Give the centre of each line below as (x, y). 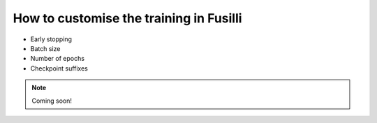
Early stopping (51, 39)
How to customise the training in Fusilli (127, 18)
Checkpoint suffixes (59, 68)
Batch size (45, 48)
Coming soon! (52, 101)
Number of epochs (58, 59)
